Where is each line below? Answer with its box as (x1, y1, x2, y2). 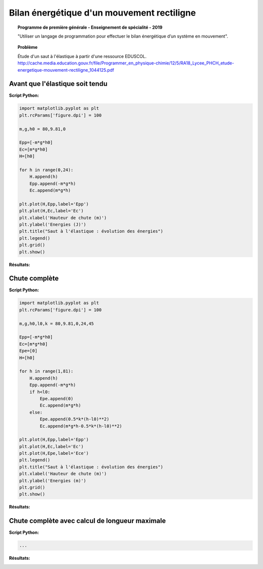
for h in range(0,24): (19, 167, 74, 173)
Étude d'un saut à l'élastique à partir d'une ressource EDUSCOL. (18, 53, 147, 59)
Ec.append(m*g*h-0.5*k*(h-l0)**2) (39, 423, 122, 429)
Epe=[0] (19, 348, 38, 354)
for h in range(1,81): (19, 368, 74, 374)
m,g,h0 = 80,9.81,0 (19, 126, 66, 132)
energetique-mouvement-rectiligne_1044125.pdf (18, 67, 114, 73)
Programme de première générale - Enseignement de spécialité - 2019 (18, 24, 163, 30)
